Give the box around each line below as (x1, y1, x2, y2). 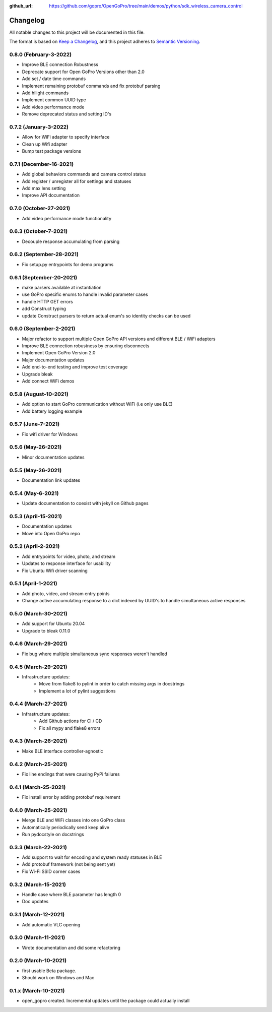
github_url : (9, 3, 33, 9)
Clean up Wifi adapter (22, 141, 67, 147)
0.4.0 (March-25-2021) (9, 806, 67, 813)
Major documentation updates (22, 357, 85, 363)
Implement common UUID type (22, 97, 86, 103)
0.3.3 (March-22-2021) (9, 844, 67, 851)
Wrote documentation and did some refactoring (22, 944, 121, 951)
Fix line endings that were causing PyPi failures (22, 771, 120, 777)
